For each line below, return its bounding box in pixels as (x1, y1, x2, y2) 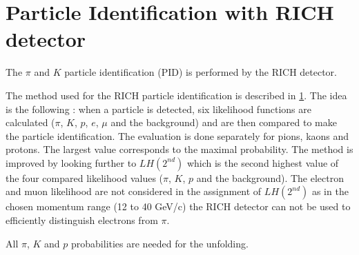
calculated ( (6, 115, 55, 130)
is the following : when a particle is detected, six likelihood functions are (6, 101, 311, 116)
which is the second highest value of (186, 155, 339, 170)
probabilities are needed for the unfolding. (71, 236, 249, 250)
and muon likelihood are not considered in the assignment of (6, 184, 262, 198)
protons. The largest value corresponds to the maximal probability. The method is (6, 142, 353, 156)
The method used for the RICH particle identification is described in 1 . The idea (6, 88, 347, 102)
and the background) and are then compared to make (110, 115, 337, 130)
